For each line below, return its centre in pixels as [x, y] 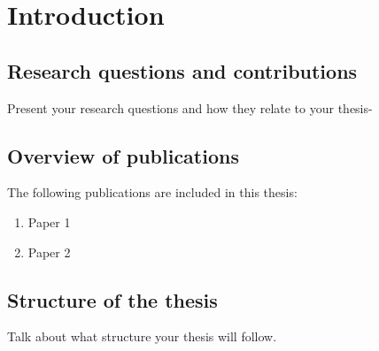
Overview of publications [123, 155]
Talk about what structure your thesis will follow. [142, 336]
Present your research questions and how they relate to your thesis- [190, 107]
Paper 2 [49, 252]
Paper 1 [49, 221]
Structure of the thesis [112, 299]
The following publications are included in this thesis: [152, 192]
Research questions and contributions [182, 70]
